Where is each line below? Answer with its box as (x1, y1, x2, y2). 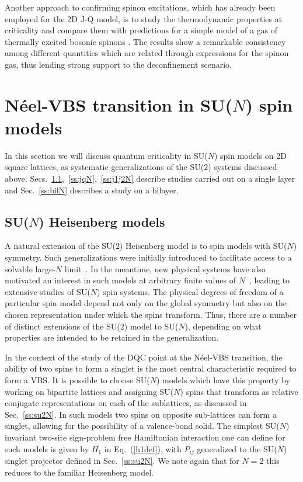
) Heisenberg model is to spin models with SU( (119, 240, 287, 252)
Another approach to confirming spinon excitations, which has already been (5, 1, 276, 13)
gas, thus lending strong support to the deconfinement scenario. (5, 58, 232, 70)
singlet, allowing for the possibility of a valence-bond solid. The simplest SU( (5, 419, 280, 432)
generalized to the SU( (197, 442, 277, 455)
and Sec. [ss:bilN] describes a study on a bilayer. (5, 183, 179, 196)
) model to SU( (124, 320, 179, 332)
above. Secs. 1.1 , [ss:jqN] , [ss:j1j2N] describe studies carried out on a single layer (5, 172, 295, 185)
